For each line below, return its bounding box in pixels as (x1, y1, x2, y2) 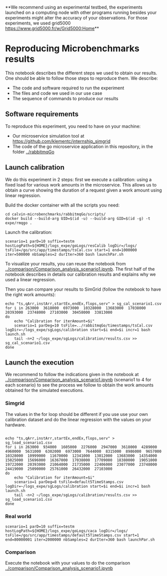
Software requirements (5, 110, 79, 119)
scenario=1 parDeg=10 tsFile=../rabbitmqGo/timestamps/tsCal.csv (14, 323, 153, 328)
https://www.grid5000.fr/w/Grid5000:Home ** (5, 25, 99, 31)
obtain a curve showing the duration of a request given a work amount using (5, 187, 162, 193)
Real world (5, 513, 31, 520)
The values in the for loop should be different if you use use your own (5, 411, 148, 417)
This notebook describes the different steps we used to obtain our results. (5, 70, 158, 76)
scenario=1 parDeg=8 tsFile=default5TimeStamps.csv (14, 479, 124, 484)
